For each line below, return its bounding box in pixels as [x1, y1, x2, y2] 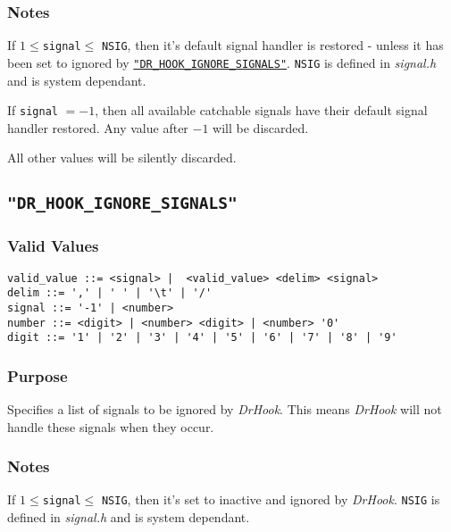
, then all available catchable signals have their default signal [95, 101, 428, 120]
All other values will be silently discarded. [7, 148, 237, 167]
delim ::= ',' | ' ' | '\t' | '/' [7, 287, 213, 300]
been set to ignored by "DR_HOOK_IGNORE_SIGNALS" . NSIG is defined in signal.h [7, 53, 437, 71]
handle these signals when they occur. [7, 417, 214, 436]
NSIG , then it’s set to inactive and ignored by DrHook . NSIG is [101, 490, 440, 509]
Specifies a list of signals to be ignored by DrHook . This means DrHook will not [7, 400, 442, 419]
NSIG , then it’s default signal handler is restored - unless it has [101, 36, 444, 54]
